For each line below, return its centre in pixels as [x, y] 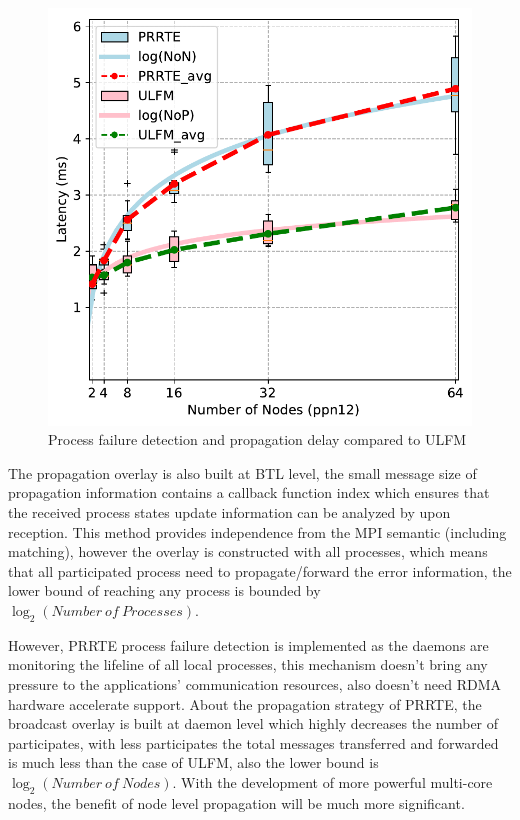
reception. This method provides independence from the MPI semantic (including [257, 531]
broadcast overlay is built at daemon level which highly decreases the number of [253, 723]
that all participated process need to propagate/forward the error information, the [260, 570]
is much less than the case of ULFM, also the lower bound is [193, 762]
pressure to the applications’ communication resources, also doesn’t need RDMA [255, 683]
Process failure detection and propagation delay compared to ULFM [257, 439]
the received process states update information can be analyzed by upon [229, 512]
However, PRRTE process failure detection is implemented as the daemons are [248, 644]
